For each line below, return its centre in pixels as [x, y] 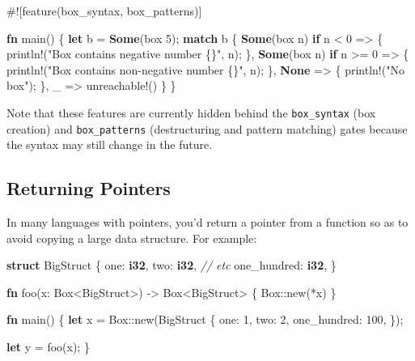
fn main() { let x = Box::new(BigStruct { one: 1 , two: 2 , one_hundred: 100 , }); [205, 319]
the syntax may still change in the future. [110, 144]
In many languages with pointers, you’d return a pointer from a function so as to [207, 222]
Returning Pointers [89, 188]
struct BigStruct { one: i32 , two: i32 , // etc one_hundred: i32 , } [172, 265]
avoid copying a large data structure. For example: [132, 238]
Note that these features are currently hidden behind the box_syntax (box [191, 112]
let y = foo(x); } [48, 347]
